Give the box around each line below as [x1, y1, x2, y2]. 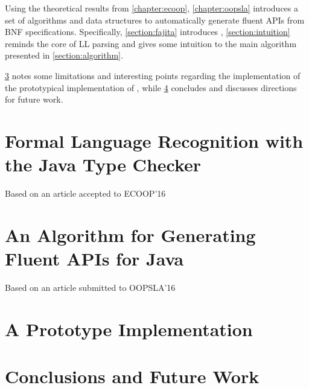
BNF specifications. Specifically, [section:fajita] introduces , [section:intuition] [5, 25, 290, 38]
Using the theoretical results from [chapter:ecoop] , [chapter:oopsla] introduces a [5, 2, 298, 14]
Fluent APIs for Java [5, 246, 184, 271]
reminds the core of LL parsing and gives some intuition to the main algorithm [5, 37, 297, 49]
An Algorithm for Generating [5, 222, 256, 247]
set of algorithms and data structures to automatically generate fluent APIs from [5, 13, 305, 26]
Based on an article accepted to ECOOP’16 [5, 187, 166, 200]
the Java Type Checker [5, 152, 202, 177]
